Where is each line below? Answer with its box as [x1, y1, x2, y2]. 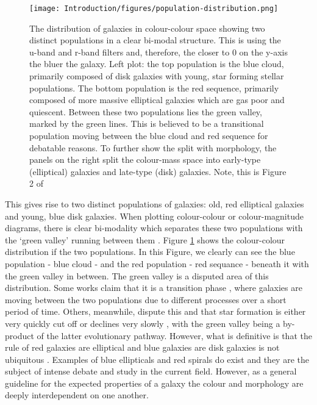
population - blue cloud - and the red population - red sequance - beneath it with [5, 257, 309, 270]
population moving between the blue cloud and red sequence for [29, 129, 268, 142]
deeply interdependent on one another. [5, 389, 149, 401]
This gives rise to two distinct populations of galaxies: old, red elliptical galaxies [5, 197, 304, 210]
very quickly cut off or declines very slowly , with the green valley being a [5, 317, 280, 329]
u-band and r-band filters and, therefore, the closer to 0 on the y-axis [29, 45, 288, 58]
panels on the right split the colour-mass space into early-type [29, 153, 261, 166]
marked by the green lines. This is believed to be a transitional [29, 117, 264, 130]
